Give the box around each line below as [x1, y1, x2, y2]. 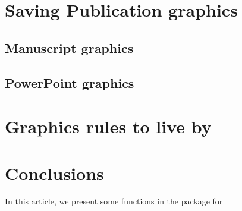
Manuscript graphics [5, 38, 134, 56]
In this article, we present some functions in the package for [5, 195, 223, 207]
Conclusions [5, 160, 104, 185]
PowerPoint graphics [5, 73, 134, 92]
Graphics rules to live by [5, 114, 212, 138]
